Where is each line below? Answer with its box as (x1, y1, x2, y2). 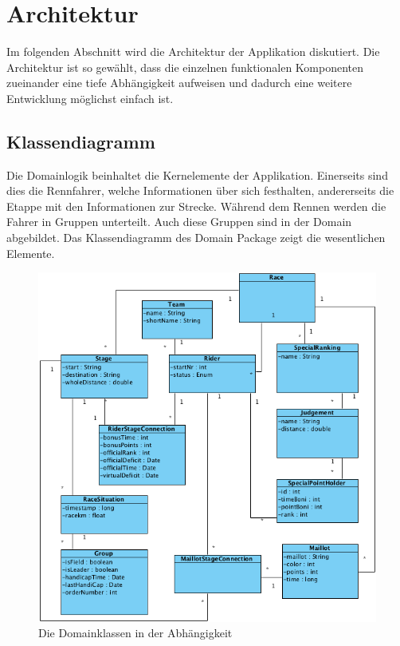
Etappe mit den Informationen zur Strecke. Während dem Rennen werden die (6, 197, 386, 214)
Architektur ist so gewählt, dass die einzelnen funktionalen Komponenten (6, 58, 364, 75)
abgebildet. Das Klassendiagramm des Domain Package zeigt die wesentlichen (6, 229, 386, 246)
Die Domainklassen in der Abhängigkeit (38, 624, 233, 641)
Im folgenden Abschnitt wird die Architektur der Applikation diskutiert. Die (6, 43, 380, 60)
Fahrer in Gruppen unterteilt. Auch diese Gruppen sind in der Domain (6, 213, 352, 230)
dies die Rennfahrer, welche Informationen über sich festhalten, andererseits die (6, 182, 394, 199)
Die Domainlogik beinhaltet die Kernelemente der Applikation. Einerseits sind (6, 166, 388, 183)
